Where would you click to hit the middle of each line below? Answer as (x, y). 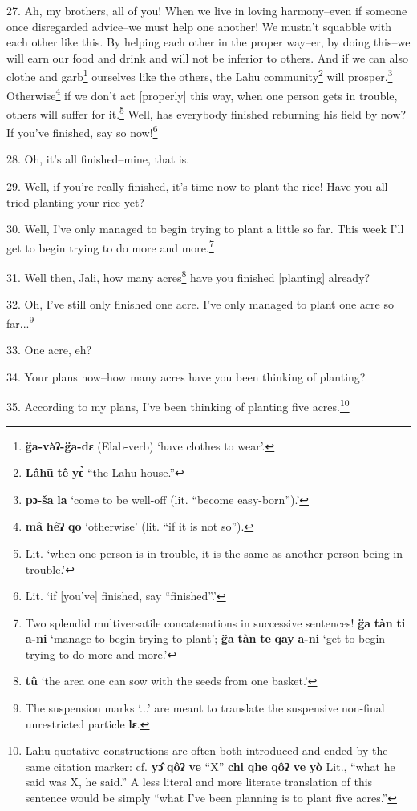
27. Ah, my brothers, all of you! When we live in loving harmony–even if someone (207, 10)
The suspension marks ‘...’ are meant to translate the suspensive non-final (205, 708)
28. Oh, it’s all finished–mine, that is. (98, 159)
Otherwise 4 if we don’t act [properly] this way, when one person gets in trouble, (202, 94)
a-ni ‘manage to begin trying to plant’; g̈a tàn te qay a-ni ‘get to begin (205, 638)
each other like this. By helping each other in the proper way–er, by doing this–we (208, 42)
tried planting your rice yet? (76, 202)
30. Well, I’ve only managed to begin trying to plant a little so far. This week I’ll (205, 229)
